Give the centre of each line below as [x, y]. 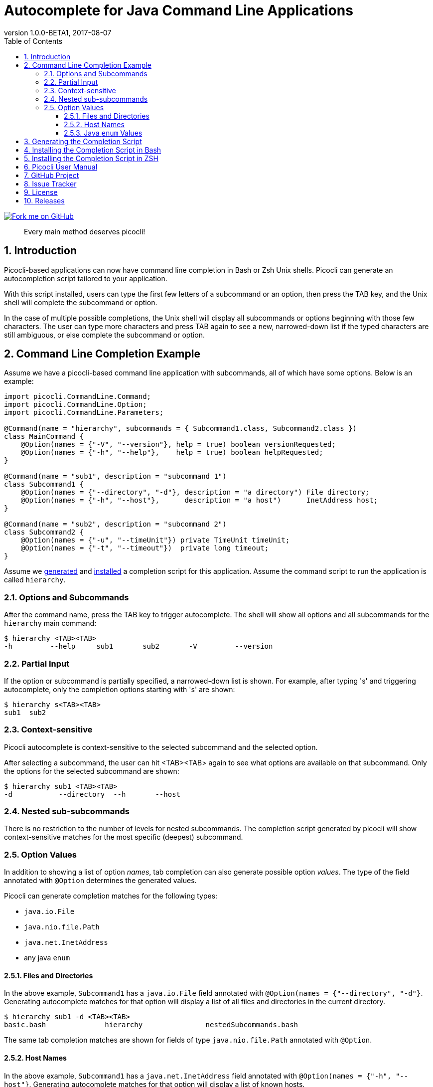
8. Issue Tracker [50, 183]
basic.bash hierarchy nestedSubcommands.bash [151, 1025]
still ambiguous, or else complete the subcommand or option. [105, 335]
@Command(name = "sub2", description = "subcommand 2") [115, 524]
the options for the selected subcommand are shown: [92, 771]
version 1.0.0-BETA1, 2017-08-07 [58, 32]
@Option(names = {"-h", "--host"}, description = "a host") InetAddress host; [199, 500]
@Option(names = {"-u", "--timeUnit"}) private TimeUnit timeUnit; [155, 540]
